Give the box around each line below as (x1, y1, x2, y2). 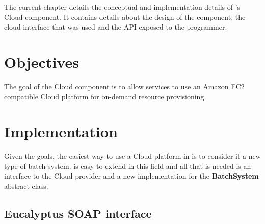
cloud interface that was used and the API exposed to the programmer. (4, 21, 227, 32)
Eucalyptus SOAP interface (4, 205, 152, 221)
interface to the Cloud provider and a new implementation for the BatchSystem (4, 170, 259, 181)
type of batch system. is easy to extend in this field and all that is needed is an (4, 160, 251, 171)
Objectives (4, 51, 79, 72)
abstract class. (4, 181, 48, 191)
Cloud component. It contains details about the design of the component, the (4, 11, 246, 22)
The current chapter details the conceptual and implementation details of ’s (4, 2, 241, 12)
